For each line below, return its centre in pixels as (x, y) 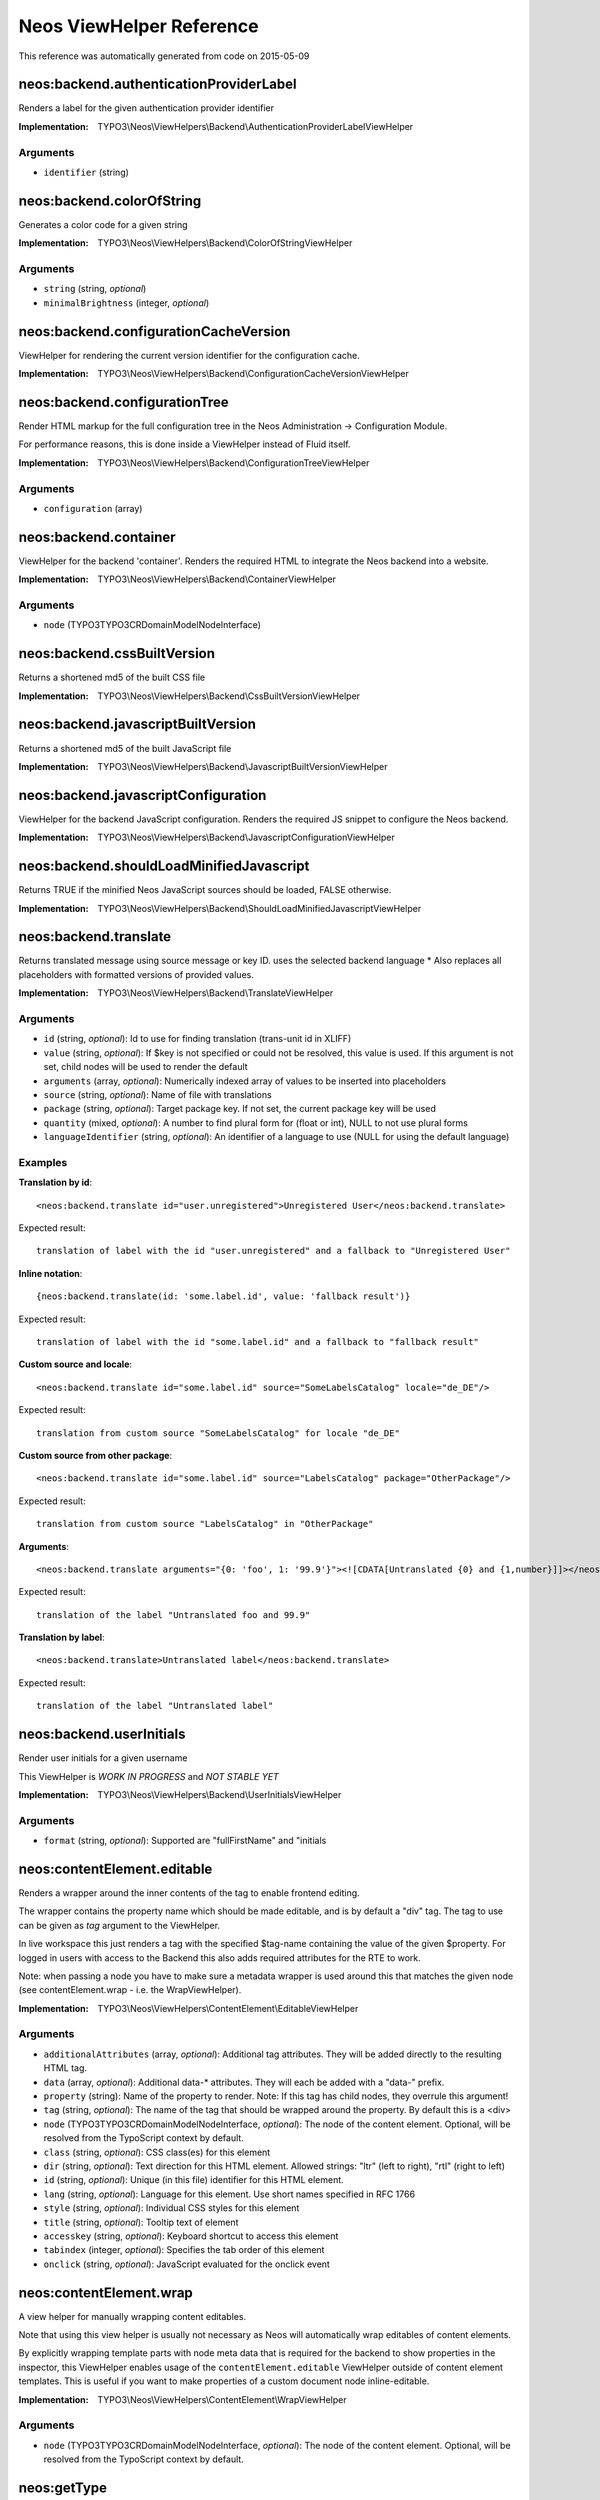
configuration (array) (93, 508)
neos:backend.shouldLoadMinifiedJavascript (164, 866)
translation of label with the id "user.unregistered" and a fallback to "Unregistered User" (273, 1251)
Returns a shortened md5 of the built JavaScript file (125, 748)
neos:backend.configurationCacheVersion (154, 331)
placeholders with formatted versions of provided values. (136, 974)
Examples (43, 1162)
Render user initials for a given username (103, 1758)
